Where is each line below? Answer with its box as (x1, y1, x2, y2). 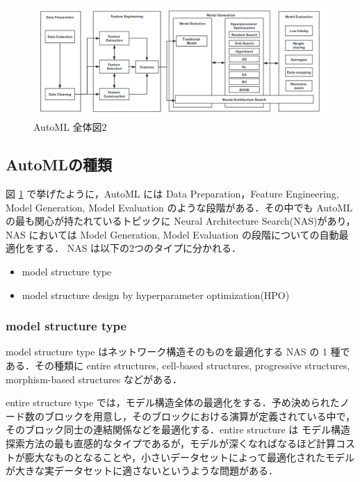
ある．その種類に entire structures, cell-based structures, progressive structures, (6, 358, 350, 373)
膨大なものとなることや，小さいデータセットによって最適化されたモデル (24, 449, 354, 464)
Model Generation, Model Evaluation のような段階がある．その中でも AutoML (6, 200, 353, 214)
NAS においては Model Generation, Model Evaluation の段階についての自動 (6, 227, 339, 241)
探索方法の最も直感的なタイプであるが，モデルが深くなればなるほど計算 (6, 435, 336, 450)
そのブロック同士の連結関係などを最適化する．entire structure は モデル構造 (6, 422, 351, 437)
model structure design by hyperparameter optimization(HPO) (22, 287, 290, 302)
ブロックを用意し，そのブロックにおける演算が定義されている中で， (44, 408, 356, 423)
